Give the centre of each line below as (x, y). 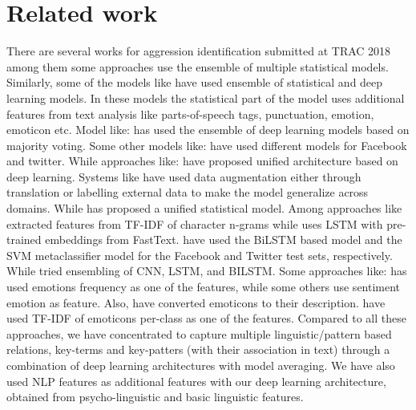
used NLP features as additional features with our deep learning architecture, (196, 381)
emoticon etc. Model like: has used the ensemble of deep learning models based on (208, 130)
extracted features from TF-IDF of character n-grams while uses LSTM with (195, 223)
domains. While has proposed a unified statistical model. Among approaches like (204, 208)
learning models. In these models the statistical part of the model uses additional (206, 97)
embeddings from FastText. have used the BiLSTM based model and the (224, 240)
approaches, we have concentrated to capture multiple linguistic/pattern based (199, 333)
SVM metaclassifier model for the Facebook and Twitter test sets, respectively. (200, 255)
